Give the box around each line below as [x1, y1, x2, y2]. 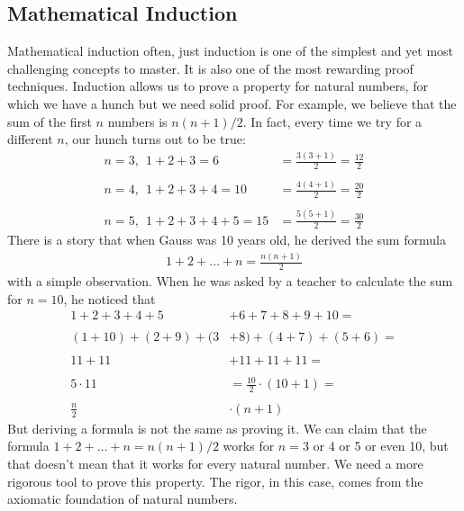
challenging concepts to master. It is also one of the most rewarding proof [7, 58, 414, 77]
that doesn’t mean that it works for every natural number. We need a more [7, 453, 423, 472]
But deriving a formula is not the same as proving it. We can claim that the [7, 418, 427, 437]
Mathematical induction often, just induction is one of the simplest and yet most [7, 41, 454, 60]
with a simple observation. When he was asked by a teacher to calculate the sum [7, 272, 453, 291]
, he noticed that [63, 289, 156, 308]
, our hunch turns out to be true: [64, 130, 246, 148]
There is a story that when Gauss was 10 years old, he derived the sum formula [7, 230, 446, 249]
